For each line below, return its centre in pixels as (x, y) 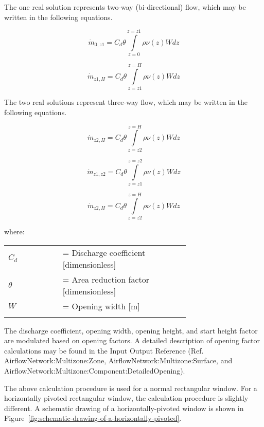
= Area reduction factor (106, 279)
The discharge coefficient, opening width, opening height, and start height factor (131, 330)
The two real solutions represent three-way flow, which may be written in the (126, 102)
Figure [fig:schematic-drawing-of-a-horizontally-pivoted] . (93, 418)
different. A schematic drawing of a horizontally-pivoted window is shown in (124, 408)
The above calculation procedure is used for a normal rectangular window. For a (131, 388)
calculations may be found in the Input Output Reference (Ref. (104, 350)
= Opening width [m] (101, 306)
